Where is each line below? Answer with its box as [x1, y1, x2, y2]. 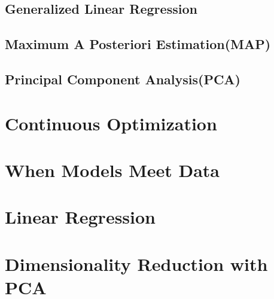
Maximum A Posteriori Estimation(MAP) [5, 35, 271, 53]
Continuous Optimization [5, 111, 217, 135]
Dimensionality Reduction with [5, 251, 268, 276]
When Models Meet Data [5, 157, 220, 182]
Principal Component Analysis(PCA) [5, 69, 240, 88]
